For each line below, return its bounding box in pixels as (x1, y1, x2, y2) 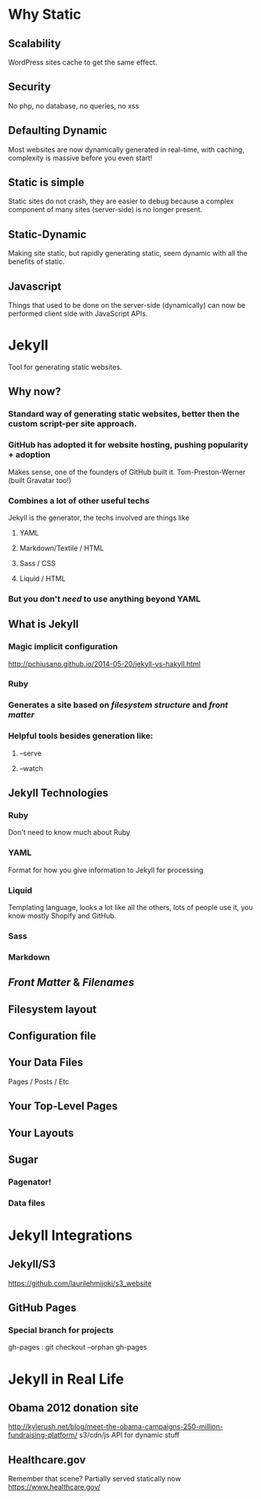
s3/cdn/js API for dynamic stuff (78, 1431, 180, 1440)
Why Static (8, 5, 82, 24)
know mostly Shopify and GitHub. (8, 911, 117, 920)
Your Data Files (8, 1056, 84, 1069)
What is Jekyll (8, 618, 79, 631)
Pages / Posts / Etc (8, 1077, 70, 1086)
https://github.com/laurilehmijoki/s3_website (8, 1278, 152, 1288)
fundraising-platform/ (8, 1431, 78, 1440)
